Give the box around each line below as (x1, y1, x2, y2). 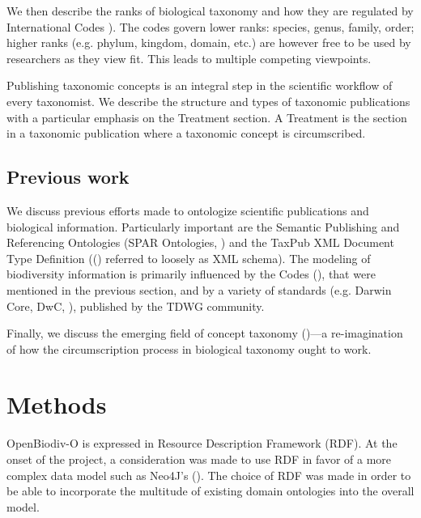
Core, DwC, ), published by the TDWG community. (6, 297, 265, 314)
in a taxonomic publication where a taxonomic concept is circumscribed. (6, 125, 366, 142)
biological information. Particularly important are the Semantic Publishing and (6, 218, 400, 235)
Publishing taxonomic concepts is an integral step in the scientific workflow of (6, 77, 393, 94)
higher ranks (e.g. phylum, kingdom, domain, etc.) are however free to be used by (6, 34, 411, 51)
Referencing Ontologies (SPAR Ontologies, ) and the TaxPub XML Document (6, 234, 394, 251)
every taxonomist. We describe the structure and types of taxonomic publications (6, 92, 410, 109)
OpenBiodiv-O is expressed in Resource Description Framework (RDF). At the (6, 435, 398, 452)
